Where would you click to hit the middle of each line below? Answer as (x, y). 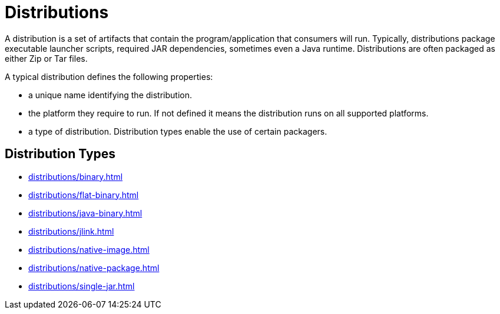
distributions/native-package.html (94, 268)
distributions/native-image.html (89, 249)
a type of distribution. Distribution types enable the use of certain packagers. (178, 131)
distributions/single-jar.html (82, 286)
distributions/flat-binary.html (84, 195)
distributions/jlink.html (71, 231)
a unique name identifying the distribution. (110, 95)
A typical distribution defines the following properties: (109, 76)
